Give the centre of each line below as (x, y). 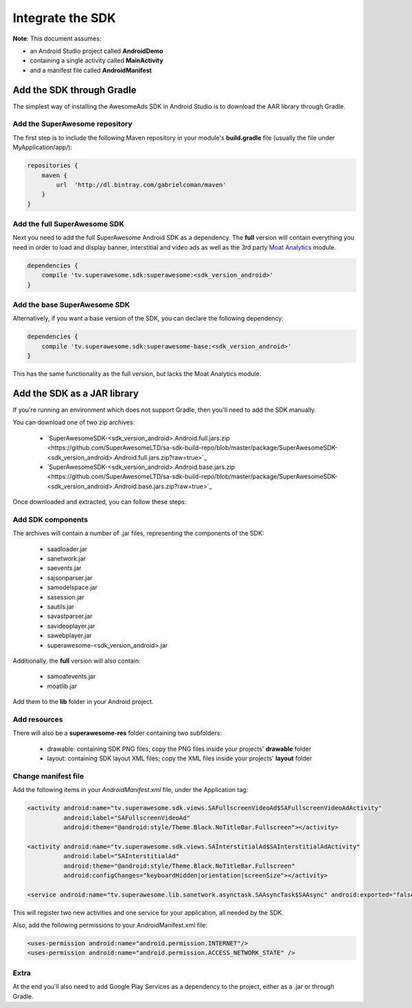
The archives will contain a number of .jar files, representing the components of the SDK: (138, 534)
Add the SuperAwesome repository (72, 124)
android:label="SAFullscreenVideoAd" (126, 818)
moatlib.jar (62, 686)
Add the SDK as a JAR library (76, 393)
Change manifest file (48, 776)
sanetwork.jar (66, 559)
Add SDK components (50, 519)
